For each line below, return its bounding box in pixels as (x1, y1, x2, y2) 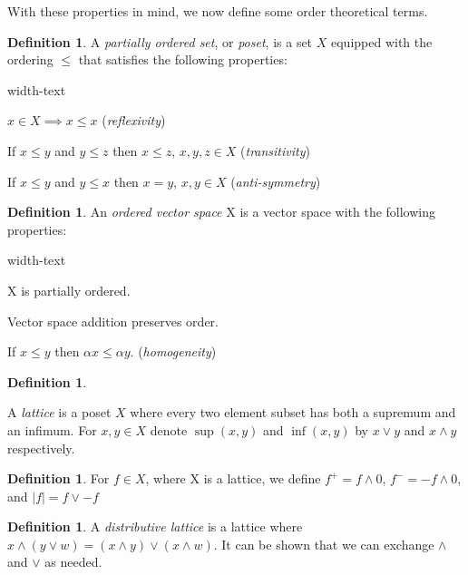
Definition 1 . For (7, 469, 110, 488)
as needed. (44, 552, 102, 571)
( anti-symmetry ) (230, 171, 321, 190)
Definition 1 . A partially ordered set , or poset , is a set (7, 32, 313, 51)
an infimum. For (7, 420, 97, 439)
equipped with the (330, 32, 433, 51)
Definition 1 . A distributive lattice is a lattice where (7, 517, 303, 536)
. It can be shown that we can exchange (213, 534, 434, 553)
